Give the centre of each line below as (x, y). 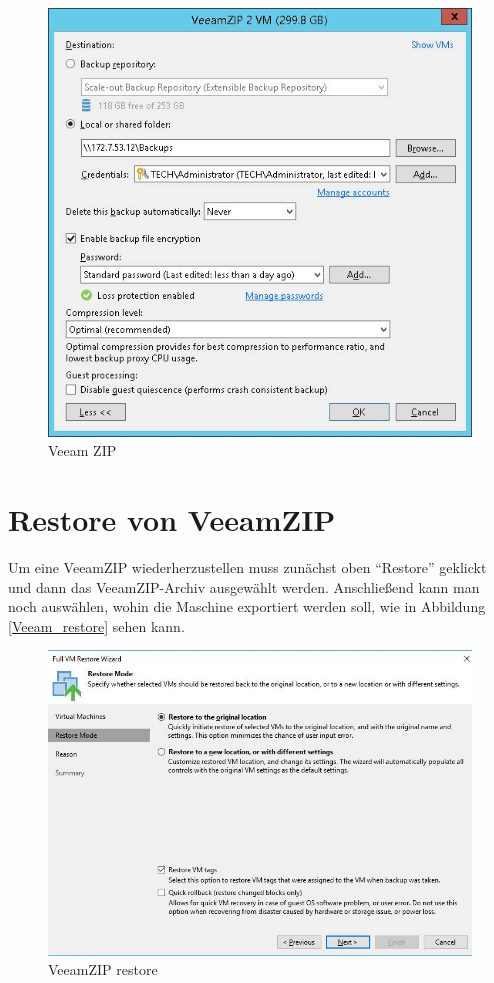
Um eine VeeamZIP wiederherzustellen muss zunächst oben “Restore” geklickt (247, 566)
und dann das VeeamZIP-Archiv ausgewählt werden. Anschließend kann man (244, 586)
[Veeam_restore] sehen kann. (96, 625)
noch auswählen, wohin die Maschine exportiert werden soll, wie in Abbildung (247, 606)
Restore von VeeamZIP (172, 519)
